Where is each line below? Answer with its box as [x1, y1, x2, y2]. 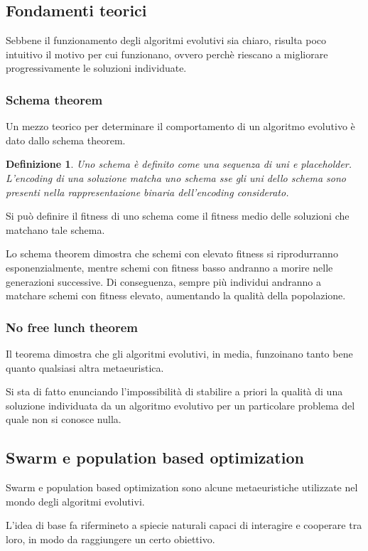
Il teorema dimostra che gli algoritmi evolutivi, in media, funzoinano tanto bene [6, 346, 353, 360]
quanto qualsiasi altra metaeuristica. [6, 360, 164, 375]
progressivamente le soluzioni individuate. [6, 60, 187, 75]
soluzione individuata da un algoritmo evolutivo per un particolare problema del [6, 397, 355, 412]
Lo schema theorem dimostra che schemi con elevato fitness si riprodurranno [6, 246, 338, 261]
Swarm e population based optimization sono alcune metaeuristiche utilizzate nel [6, 480, 358, 495]
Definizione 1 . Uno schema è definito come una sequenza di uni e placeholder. [6, 156, 352, 171]
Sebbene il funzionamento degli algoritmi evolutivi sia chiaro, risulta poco [6, 33, 327, 48]
